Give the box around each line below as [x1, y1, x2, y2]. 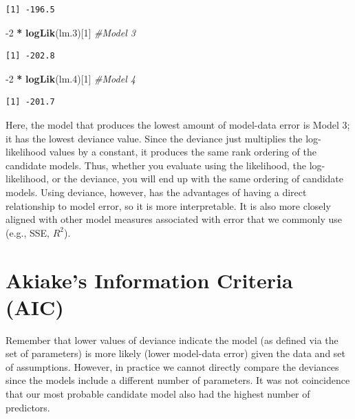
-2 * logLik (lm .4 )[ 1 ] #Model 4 [6, 71, 136, 85]
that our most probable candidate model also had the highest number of [6, 387, 310, 400]
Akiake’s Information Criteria [6, 266, 293, 294]
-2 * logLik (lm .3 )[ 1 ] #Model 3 [6, 25, 136, 39]
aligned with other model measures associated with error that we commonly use [6, 212, 342, 226]
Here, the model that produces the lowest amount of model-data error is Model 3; [6, 117, 350, 131]
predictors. [6, 400, 50, 414]
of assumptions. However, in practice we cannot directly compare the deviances [6, 359, 339, 374]
